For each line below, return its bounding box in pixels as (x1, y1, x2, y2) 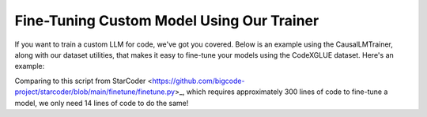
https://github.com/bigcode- (152, 76, 245, 85)
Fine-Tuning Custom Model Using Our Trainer (14, 12, 319, 29)
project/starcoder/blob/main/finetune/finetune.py (14, 87, 176, 96)
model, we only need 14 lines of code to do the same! (14, 98, 189, 108)
